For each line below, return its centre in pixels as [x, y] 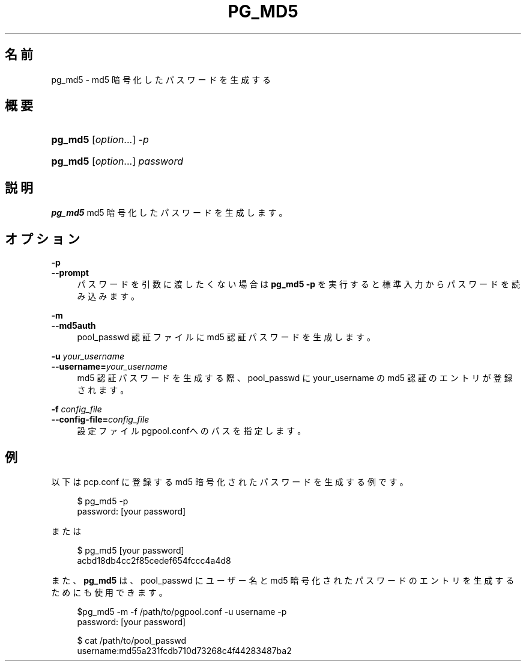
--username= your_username [110, 367]
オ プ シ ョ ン [42, 239]
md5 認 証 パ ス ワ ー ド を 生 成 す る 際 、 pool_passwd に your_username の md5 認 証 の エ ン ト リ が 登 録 [295, 378]
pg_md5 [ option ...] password [117, 161]
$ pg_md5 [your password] [131, 550]
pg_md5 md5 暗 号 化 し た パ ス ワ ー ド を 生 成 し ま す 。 [169, 213]
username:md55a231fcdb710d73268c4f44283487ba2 [184, 650]
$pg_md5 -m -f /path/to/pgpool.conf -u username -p [182, 611]
